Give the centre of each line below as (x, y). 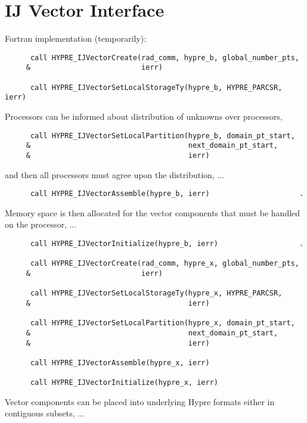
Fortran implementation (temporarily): (76, 38)
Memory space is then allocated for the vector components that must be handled (153, 212)
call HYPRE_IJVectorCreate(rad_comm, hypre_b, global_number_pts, (165, 57)
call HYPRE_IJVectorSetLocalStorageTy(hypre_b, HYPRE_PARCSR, (156, 87)
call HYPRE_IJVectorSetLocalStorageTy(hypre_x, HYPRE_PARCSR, (156, 293)
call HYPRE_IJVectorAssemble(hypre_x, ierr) (120, 363)
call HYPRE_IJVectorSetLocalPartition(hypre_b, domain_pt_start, (162, 136)
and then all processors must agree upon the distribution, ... (115, 174)
